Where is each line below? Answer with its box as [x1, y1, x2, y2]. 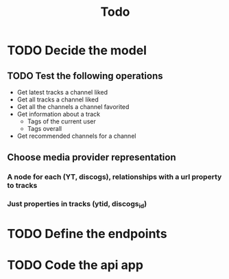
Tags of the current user [27, 117, 96, 125]
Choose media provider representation [7, 151, 176, 163]
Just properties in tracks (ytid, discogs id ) [7, 199, 147, 210]
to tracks [7, 181, 38, 191]
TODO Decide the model [7, 43, 147, 58]
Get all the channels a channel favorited [16, 103, 130, 110]
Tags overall [27, 125, 62, 132]
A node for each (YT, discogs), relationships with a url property [7, 172, 222, 182]
